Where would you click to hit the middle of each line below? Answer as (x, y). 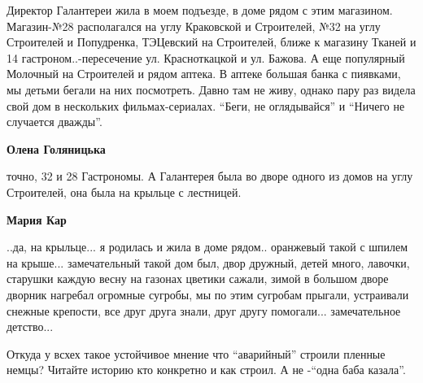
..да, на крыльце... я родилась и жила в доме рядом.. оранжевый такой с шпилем (207, 247)
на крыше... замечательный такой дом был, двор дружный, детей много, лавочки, (208, 262)
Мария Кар (37, 219)
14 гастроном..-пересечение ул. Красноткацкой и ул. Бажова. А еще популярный (206, 57)
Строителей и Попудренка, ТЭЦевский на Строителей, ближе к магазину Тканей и (211, 42)
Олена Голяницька (56, 148)
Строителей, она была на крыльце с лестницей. (124, 191)
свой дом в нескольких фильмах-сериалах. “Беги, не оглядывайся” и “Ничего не (206, 105)
